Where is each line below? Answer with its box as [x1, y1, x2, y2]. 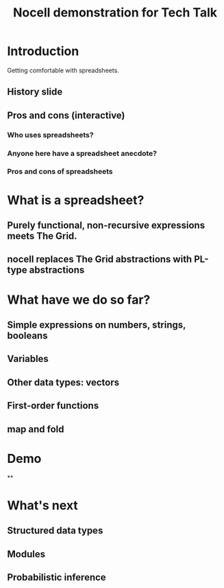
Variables [7, 353, 49, 365]
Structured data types [7, 525, 103, 536]
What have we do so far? [7, 292, 151, 307]
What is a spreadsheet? [7, 192, 145, 207]
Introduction [7, 43, 79, 59]
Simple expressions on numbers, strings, [7, 319, 186, 331]
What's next [7, 497, 79, 513]
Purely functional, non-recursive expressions [7, 220, 206, 231]
